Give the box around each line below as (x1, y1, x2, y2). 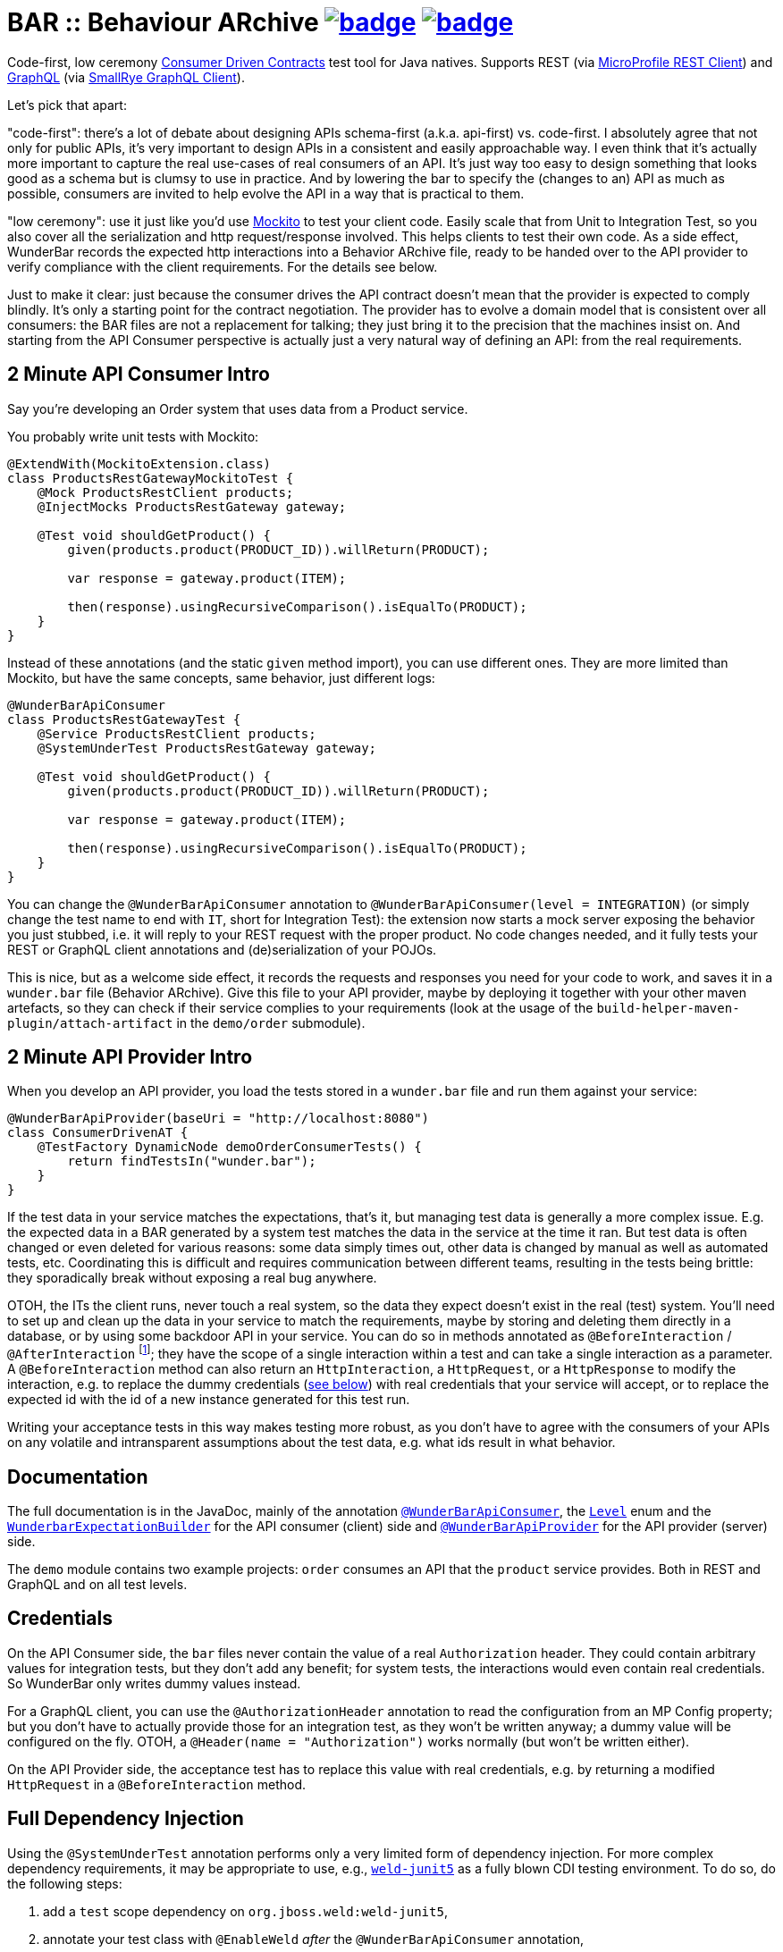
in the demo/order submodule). (176, 1014, 366, 1031)
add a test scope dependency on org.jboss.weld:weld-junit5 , (43, 1903, 448, 1919)
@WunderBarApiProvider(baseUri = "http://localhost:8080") (7, 1111, 430, 1126)
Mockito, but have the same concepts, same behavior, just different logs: (7, 669, 435, 686)
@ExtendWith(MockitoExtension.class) (7, 456, 272, 471)
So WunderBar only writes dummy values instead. (7, 1675, 301, 1691)
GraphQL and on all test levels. (7, 1576, 188, 1592)
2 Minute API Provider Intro (7, 1046, 253, 1069)
